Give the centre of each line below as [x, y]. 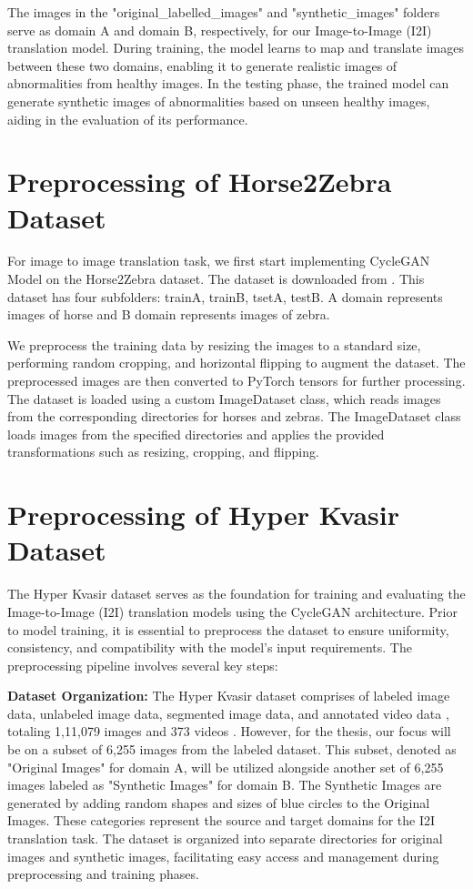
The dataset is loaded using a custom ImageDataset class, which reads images [224, 398]
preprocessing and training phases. [103, 874]
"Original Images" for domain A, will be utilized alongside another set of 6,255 [226, 767]
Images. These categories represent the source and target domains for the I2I [221, 820]
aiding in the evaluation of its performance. [128, 119]
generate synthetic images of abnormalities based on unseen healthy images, [219, 101]
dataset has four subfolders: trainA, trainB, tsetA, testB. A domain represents [225, 296]
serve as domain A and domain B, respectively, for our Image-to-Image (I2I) [220, 30]
